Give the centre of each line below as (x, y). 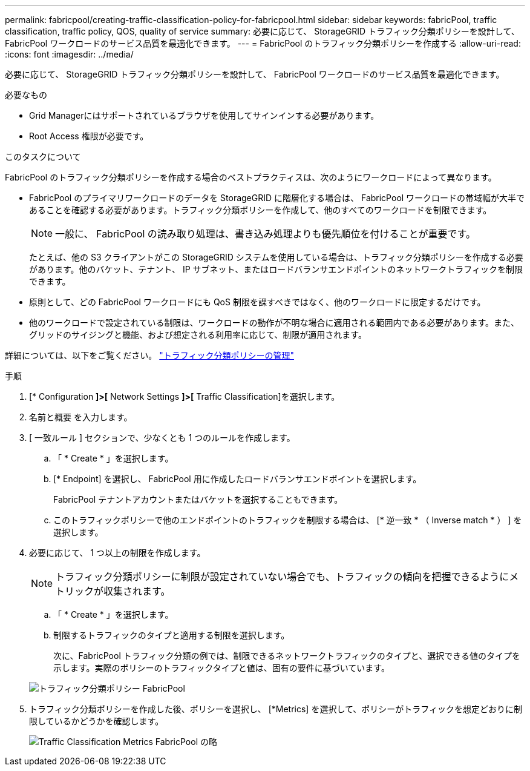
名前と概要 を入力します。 (81, 417)
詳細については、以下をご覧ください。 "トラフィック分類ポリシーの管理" (150, 355)
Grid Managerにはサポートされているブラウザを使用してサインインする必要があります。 (204, 115)
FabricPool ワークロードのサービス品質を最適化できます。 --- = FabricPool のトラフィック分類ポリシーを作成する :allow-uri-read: (263, 43)
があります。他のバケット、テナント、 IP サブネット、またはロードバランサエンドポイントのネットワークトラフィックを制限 (276, 269)
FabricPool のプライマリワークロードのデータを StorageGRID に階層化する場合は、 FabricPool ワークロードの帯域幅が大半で (277, 198)
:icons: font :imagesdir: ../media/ (69, 54)
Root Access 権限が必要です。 (89, 136)
